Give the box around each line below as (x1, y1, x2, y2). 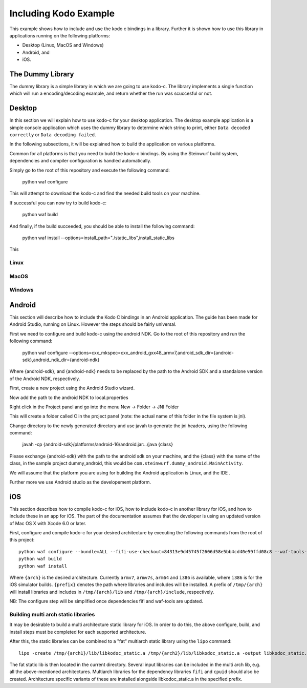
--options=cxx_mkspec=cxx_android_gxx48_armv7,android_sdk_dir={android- (69, 349, 234, 356)
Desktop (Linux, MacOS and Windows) (22, 42, 104, 48)
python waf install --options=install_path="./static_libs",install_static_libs (22, 235, 175, 241)
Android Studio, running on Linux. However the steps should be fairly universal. (9, 321, 177, 327)
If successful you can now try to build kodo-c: (9, 200, 107, 206)
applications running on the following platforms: (9, 32, 110, 38)
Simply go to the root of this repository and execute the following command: (9, 167, 170, 173)
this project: (9, 537, 35, 543)
